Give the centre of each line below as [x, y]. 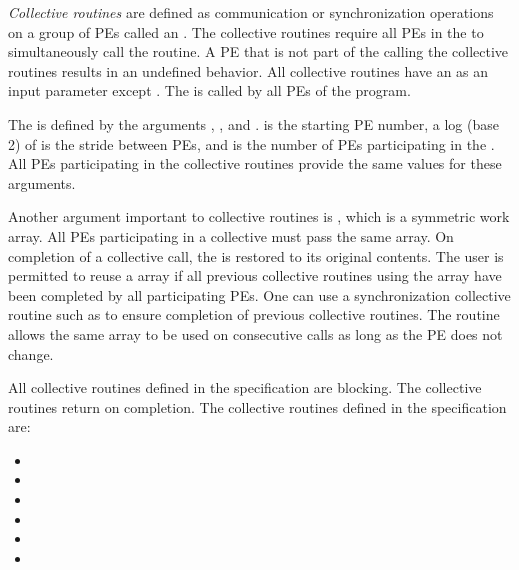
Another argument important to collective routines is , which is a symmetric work [259, 216]
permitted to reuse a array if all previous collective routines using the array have [255, 275]
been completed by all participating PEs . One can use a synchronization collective [259, 294]
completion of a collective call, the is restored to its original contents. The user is [256, 255]
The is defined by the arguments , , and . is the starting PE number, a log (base [253, 123]
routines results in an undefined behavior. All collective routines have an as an [248, 70]
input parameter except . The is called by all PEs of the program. [209, 90]
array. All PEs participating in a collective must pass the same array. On [231, 235]
